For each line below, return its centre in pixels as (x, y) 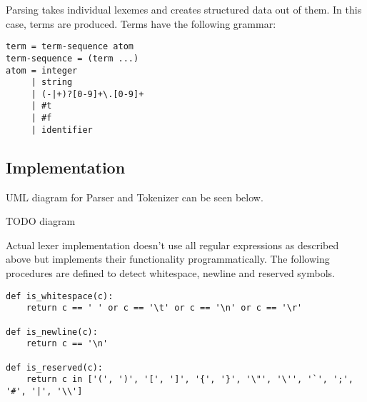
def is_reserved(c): (55, 367)
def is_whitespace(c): (60, 296)
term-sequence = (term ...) (72, 58)
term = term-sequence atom (70, 47)
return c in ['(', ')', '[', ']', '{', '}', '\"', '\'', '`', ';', (190, 380)
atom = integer (42, 70)
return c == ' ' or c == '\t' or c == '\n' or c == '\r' (164, 308)
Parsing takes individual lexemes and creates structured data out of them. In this (184, 9)
